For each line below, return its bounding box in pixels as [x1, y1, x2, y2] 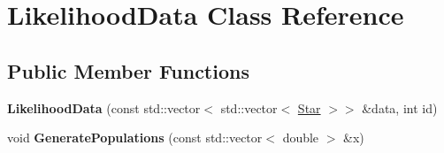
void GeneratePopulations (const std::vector [7, 128, 263, 147]
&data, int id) [362, 98, 438, 117]
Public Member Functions [7, 57, 249, 84]
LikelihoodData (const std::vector [7, 98, 201, 117]
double [282, 128, 319, 147]
